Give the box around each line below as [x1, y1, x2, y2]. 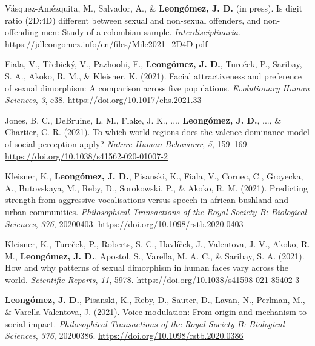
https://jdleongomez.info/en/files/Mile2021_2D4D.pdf [5, 37, 208, 50]
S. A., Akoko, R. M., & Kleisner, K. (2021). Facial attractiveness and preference [5, 69, 302, 82]
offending [5, 25, 39, 38]
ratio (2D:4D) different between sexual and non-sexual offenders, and [5, 13, 261, 26]
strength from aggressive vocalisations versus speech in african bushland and [5, 193, 288, 206]
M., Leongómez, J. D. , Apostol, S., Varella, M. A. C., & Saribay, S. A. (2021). [5, 249, 305, 262]
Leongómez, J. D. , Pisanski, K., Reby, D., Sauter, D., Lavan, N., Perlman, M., [5, 293, 305, 306]
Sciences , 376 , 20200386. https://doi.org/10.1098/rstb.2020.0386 [5, 329, 244, 342]
